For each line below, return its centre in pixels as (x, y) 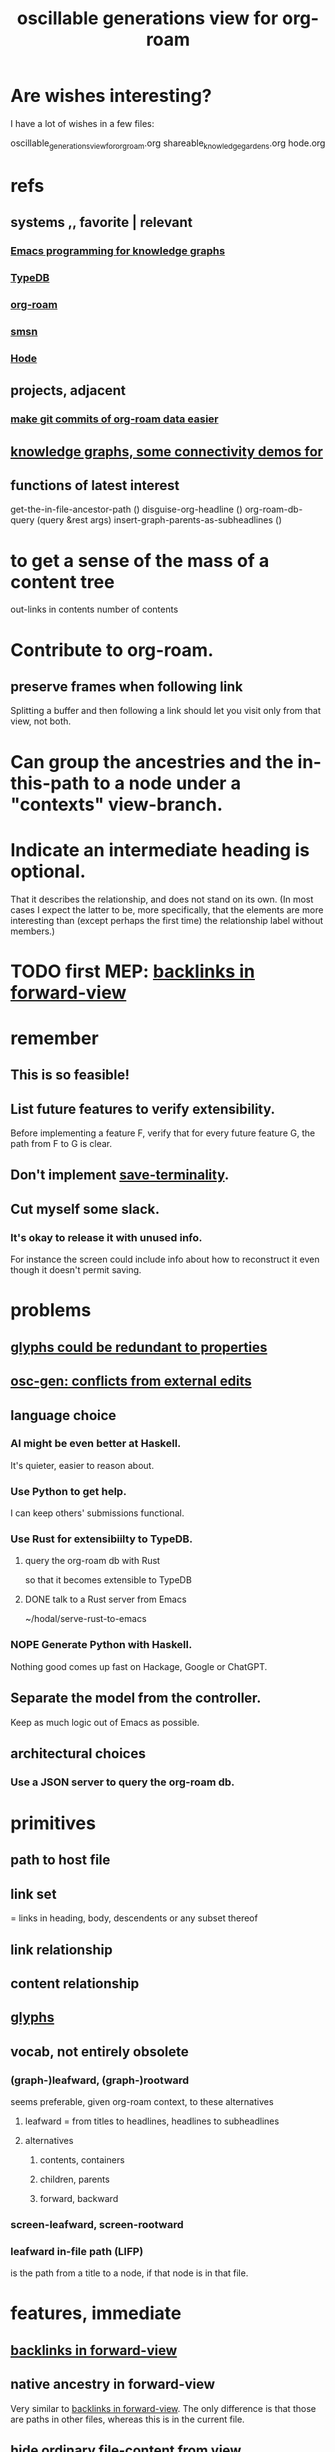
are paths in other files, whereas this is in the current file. (127, 2419)
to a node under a (167, 783)
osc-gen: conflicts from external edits (131, 1381)
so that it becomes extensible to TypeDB (108, 1580)
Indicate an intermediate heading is (160, 849)
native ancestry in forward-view (113, 2384)
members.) (33, 931)
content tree (62, 581)
